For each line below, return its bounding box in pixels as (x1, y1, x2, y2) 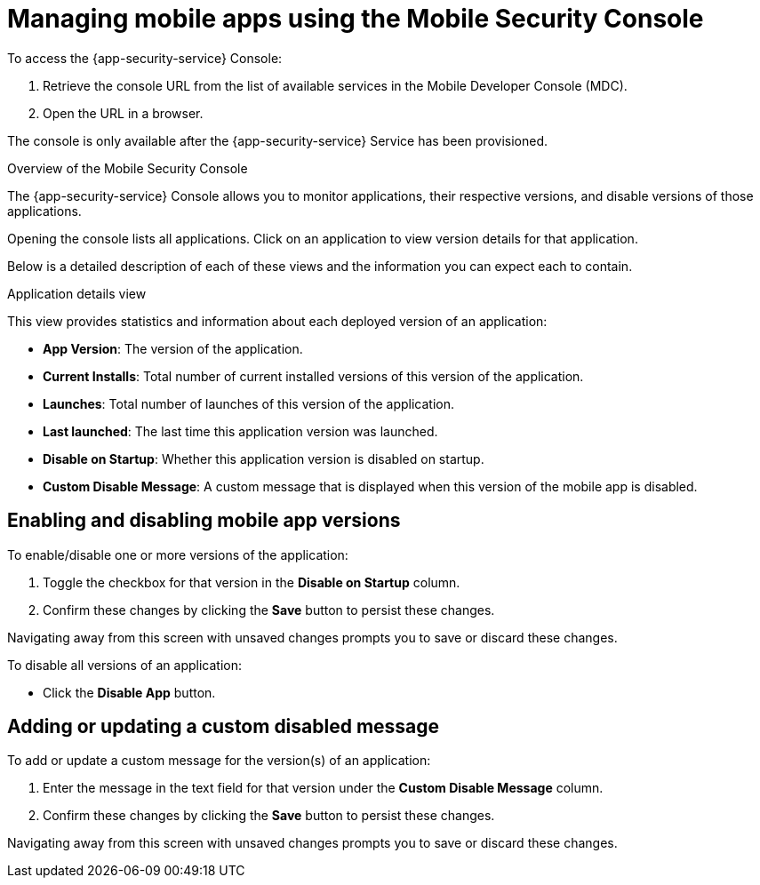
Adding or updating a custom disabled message (7, 715, 440, 738)
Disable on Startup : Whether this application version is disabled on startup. (43, 450, 484, 466)
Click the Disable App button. (43, 684, 216, 700)
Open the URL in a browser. (43, 105, 204, 121)
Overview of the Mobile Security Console (7, 160, 248, 176)
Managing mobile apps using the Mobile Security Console (7, 4, 704, 34)
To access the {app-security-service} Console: (7, 50, 283, 66)
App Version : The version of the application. (43, 340, 303, 356)
